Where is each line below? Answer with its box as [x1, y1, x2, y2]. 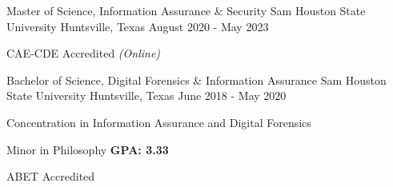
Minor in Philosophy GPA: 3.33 [6, 141, 169, 157]
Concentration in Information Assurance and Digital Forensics [6, 113, 311, 130]
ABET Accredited [6, 168, 95, 185]
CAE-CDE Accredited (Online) [6, 45, 161, 62]
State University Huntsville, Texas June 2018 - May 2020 [6, 87, 287, 104]
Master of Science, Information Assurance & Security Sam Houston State [6, 2, 366, 18]
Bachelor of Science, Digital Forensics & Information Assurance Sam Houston [6, 71, 387, 88]
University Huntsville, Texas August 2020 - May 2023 [6, 18, 269, 34]
